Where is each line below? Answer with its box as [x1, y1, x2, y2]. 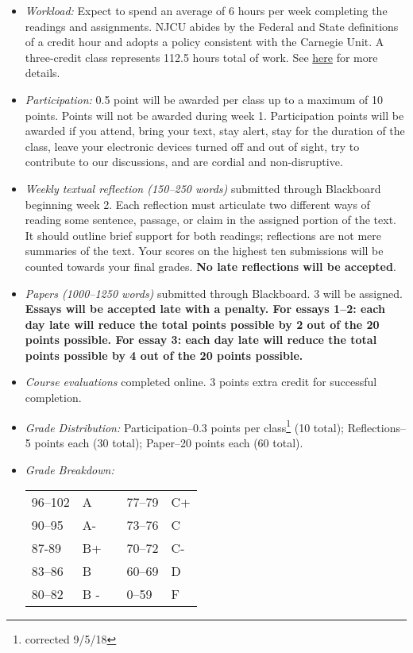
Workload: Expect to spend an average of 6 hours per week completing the [25, 2, 388, 18]
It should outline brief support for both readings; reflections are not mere [25, 226, 382, 243]
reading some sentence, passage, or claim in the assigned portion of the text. [25, 211, 397, 228]
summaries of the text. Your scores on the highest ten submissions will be [25, 242, 384, 259]
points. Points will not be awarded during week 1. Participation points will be [25, 106, 404, 123]
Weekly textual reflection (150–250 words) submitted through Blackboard [25, 180, 381, 196]
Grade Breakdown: [25, 461, 114, 477]
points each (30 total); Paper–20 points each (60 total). [34, 434, 303, 450]
